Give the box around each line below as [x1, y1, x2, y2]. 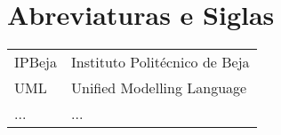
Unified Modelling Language [71, 77, 247, 99]
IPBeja [14, 52, 58, 73]
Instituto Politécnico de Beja [71, 52, 250, 73]
